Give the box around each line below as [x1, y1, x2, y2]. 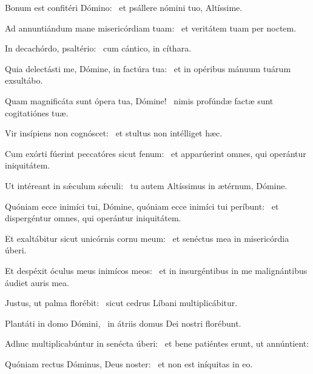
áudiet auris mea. [5, 276, 69, 289]
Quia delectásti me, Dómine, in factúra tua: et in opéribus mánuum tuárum [5, 62, 291, 75]
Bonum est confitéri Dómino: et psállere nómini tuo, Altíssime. [5, 1, 243, 13]
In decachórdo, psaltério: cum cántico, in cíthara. [5, 42, 192, 55]
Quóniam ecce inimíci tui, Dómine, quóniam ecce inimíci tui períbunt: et [5, 199, 279, 212]
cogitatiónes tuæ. [5, 106, 69, 119]
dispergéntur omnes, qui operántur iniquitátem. [5, 212, 181, 224]
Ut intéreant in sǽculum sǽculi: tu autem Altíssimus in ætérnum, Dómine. [5, 179, 288, 192]
